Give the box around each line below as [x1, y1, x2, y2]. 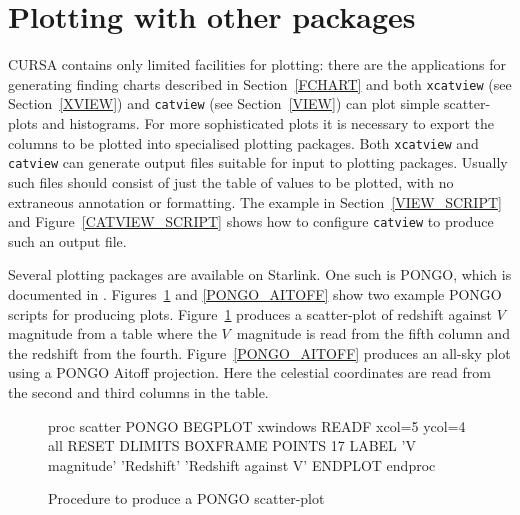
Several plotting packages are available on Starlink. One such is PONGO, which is [8, 264, 512, 285]
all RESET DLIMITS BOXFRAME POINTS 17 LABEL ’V [48, 435, 416, 456]
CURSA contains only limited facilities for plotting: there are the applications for [8, 54, 507, 75]
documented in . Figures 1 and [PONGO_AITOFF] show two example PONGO [8, 283, 502, 304]
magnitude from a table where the [8, 323, 217, 344]
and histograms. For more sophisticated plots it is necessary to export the [42, 113, 495, 134]
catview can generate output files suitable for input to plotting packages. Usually [8, 152, 508, 173]
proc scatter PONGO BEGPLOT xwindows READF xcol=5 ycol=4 [48, 415, 466, 436]
